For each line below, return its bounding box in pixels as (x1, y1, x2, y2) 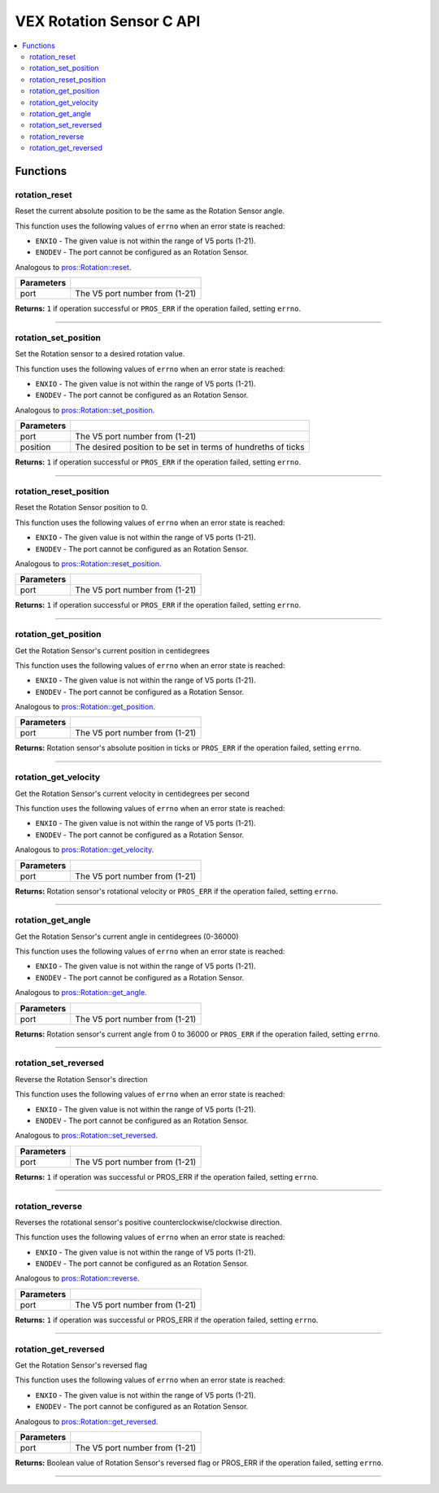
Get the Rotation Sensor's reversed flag (15, 1360, 148, 1370)
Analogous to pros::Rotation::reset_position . (15, 558, 162, 569)
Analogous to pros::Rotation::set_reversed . (15, 1131, 158, 1141)
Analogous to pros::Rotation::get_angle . (15, 988, 147, 998)
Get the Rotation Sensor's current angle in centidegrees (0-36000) (15, 932, 239, 941)
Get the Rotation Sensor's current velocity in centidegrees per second (15, 788, 250, 798)
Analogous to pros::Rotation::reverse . (15, 1273, 140, 1283)
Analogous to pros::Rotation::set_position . (15, 405, 155, 415)
